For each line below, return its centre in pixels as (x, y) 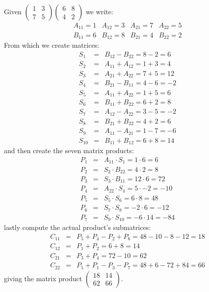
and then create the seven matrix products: (69, 150)
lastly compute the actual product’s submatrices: (78, 227)
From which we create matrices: (52, 45)
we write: (99, 11)
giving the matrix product (43, 278)
